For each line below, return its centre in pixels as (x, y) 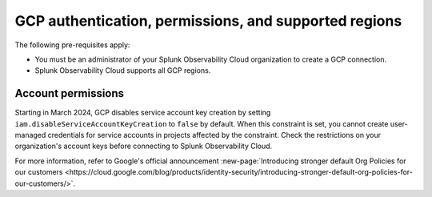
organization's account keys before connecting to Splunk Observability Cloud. (144, 146)
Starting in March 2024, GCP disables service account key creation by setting (143, 113)
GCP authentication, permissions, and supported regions (208, 21)
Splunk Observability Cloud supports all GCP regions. (123, 70)
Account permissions (69, 93)
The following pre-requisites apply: (72, 45)
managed (30, 135)
